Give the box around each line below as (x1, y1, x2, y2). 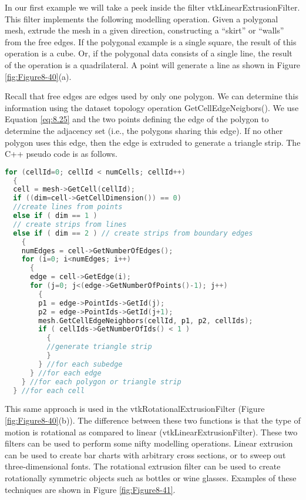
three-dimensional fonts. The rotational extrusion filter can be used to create (5, 460, 281, 472)
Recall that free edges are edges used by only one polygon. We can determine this (5, 90, 298, 102)
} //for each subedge (38, 360, 123, 368)
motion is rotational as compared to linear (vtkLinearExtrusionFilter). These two (5, 425, 298, 438)
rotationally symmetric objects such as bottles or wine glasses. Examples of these (5, 472, 297, 484)
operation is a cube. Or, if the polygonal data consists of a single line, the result (5, 47, 292, 59)
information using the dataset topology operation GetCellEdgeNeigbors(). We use (5, 101, 299, 113)
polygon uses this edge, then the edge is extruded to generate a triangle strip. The (5, 136, 301, 148)
